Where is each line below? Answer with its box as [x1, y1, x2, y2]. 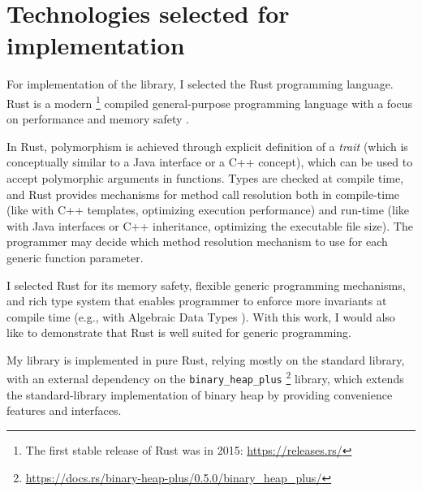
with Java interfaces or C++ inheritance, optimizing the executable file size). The [6, 217, 413, 234]
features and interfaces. [6, 402, 122, 419]
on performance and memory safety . [6, 110, 189, 127]
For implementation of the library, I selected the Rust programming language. [6, 76, 394, 93]
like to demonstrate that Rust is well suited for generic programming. [6, 324, 351, 341]
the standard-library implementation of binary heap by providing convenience [6, 386, 393, 403]
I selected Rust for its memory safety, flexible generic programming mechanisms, [6, 276, 406, 293]
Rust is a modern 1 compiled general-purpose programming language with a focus [6, 92, 413, 111]
